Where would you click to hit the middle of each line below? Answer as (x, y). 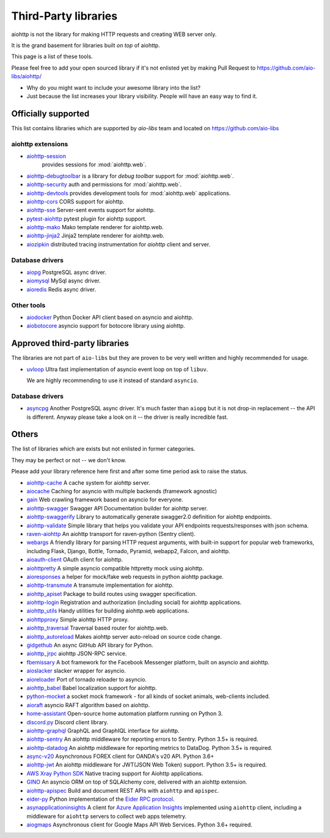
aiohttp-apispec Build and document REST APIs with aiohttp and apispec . (123, 790)
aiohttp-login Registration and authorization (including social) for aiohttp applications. (134, 603)
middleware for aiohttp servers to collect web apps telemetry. (107, 816)
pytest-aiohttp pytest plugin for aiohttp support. (86, 219)
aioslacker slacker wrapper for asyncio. (76, 671)
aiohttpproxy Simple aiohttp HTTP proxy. (78, 619)
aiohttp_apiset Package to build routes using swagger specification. (112, 594)
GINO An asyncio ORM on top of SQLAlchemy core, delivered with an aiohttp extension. (137, 782)
